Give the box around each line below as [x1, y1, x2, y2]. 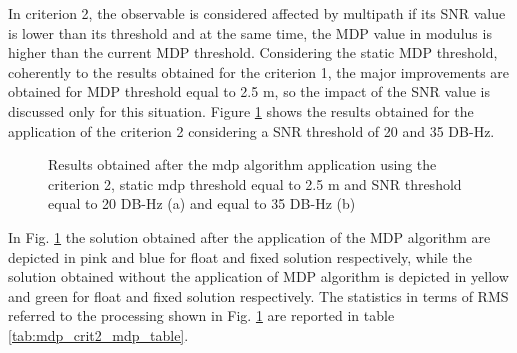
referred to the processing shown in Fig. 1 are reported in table [8, 305, 395, 326]
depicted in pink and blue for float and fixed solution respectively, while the [8, 246, 472, 267]
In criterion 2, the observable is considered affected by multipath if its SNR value [8, 3, 506, 23]
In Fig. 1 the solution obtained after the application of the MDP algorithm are [8, 226, 491, 247]
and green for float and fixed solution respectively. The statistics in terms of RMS [8, 285, 509, 306]
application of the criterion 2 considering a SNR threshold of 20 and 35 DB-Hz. [8, 120, 495, 141]
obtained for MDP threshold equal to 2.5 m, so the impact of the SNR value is [8, 81, 490, 102]
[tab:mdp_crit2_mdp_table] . [8, 324, 189, 345]
